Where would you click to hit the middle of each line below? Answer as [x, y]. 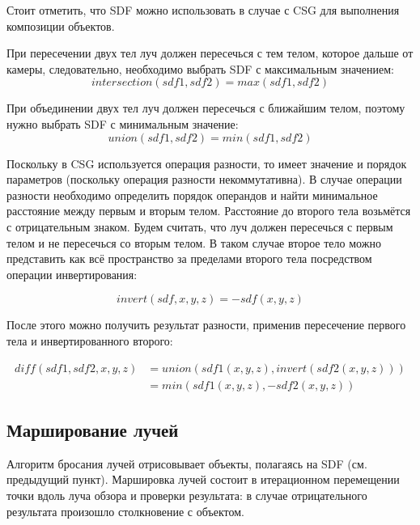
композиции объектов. [61, 25]
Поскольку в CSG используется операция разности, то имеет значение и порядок [207, 163]
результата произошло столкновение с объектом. [125, 511]
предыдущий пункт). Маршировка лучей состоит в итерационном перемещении [203, 479]
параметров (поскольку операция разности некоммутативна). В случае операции [204, 179]
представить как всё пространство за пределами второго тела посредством [189, 258]
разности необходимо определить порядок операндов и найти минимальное [192, 195]
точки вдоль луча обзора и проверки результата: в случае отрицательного [187, 495]
